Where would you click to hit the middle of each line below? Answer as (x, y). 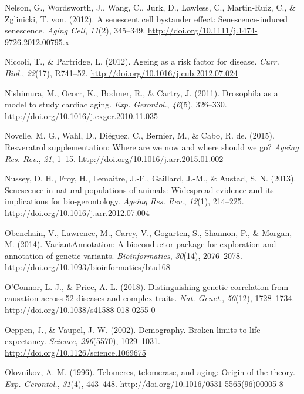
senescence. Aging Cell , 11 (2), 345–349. (75, 30)
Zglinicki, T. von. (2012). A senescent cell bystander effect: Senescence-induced (146, 18)
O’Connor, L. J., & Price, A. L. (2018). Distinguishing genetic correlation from (147, 286)
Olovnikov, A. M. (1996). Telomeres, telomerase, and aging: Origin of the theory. (150, 372)
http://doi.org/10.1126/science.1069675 (75, 352)
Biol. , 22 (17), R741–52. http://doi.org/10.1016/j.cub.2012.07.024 (121, 73)
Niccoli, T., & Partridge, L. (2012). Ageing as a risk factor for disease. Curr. (142, 61)
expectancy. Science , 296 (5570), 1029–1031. (82, 341)
